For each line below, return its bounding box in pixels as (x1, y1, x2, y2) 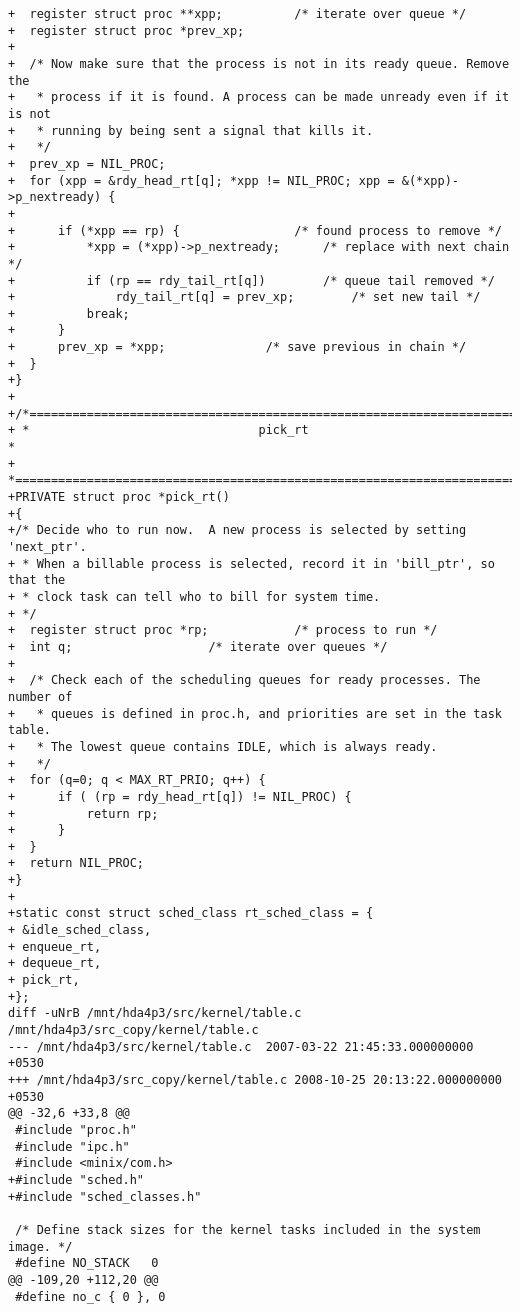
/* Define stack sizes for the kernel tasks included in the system (15, 1222, 481, 1237)
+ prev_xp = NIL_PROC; (8, 156, 166, 171)
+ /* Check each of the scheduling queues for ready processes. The (8, 673, 481, 688)
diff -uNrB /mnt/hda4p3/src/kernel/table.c (8, 1006, 302, 1021)
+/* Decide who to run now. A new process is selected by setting (8, 523, 467, 538)
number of (8, 689, 73, 704)
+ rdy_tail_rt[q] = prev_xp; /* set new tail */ (8, 290, 481, 305)
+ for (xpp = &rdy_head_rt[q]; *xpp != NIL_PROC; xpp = (8, 173, 395, 188)
